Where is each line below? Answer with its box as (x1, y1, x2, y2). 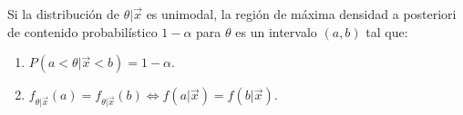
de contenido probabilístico (7, 22, 158, 41)
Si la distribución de (7, 5, 120, 23)
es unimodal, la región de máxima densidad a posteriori (146, 5, 457, 23)
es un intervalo (235, 22, 317, 41)
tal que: (365, 22, 408, 41)
